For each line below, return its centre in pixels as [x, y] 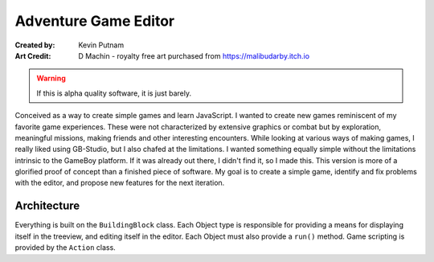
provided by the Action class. [65, 248]
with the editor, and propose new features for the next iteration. [120, 183]
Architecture [47, 206]
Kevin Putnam [101, 45]
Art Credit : [33, 55]
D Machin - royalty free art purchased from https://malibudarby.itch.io [194, 55]
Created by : [35, 45]
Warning [51, 78]
